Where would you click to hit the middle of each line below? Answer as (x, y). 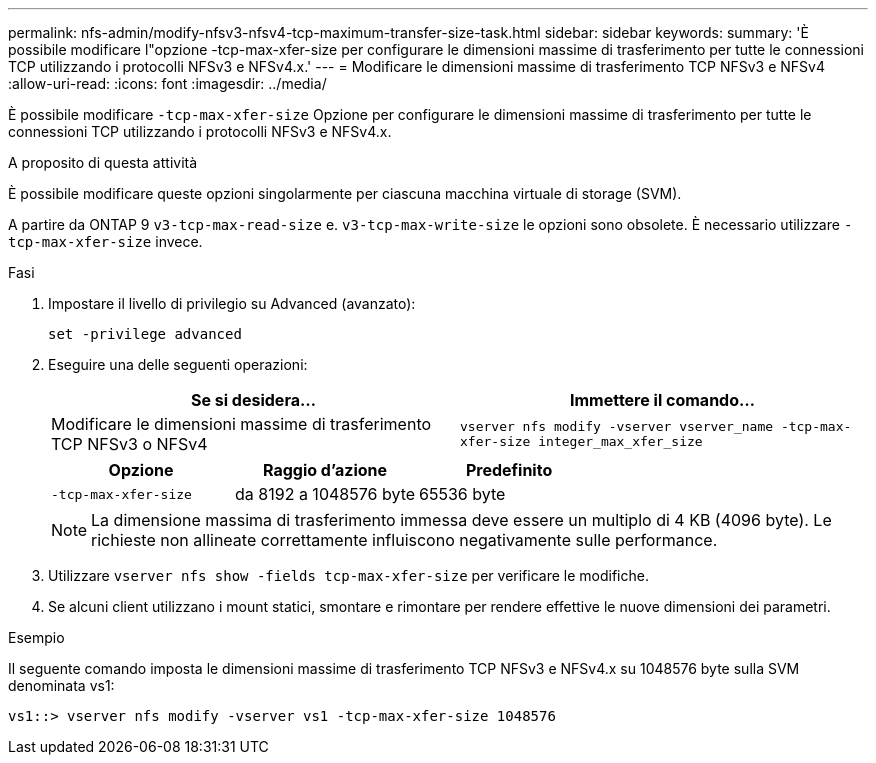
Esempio (36, 637)
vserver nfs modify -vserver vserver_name (617, 426)
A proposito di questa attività (103, 162)
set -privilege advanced (145, 334)
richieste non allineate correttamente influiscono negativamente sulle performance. (404, 540)
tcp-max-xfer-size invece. (105, 241)
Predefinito (509, 470)
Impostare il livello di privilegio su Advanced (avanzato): (232, 303)
